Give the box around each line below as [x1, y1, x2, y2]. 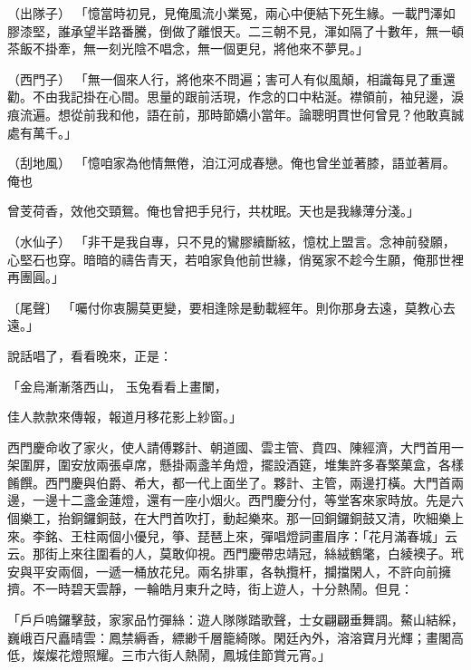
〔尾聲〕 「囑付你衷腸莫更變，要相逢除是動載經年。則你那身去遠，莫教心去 [7, 297, 456, 316]
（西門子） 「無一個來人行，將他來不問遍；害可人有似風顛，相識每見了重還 [7, 69, 456, 88]
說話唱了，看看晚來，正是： [7, 345, 172, 364]
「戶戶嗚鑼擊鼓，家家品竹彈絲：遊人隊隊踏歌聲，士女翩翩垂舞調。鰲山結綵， [7, 610, 464, 629]
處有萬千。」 [7, 122, 77, 141]
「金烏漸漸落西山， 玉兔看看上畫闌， [7, 376, 227, 395]
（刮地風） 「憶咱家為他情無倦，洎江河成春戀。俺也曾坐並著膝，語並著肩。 [7, 153, 456, 172]
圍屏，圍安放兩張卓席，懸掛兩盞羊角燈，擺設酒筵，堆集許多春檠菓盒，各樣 [19, 455, 464, 474]
